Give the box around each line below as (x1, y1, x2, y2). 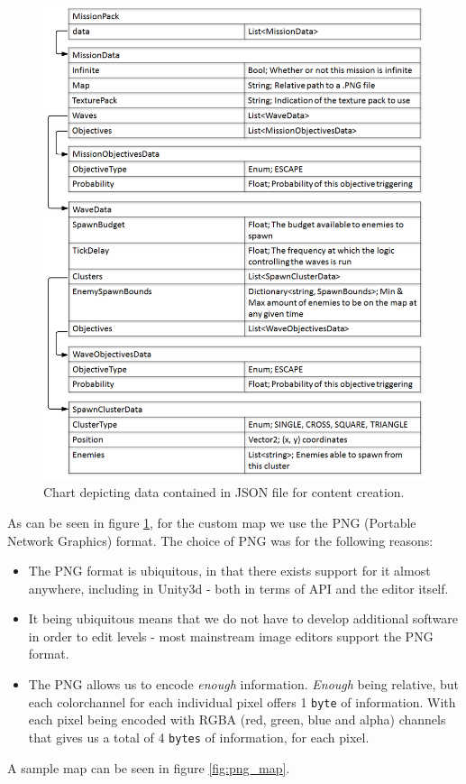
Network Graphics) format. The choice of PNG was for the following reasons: (7, 530, 434, 549)
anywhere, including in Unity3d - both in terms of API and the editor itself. (28, 578, 449, 597)
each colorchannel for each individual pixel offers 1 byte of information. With (28, 692, 456, 711)
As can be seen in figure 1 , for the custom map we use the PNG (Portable (7, 512, 416, 531)
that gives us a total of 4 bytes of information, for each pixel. (28, 727, 370, 746)
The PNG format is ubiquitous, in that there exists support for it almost (28, 561, 431, 580)
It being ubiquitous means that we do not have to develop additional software (28, 609, 459, 628)
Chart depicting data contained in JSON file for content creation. (43, 483, 405, 502)
